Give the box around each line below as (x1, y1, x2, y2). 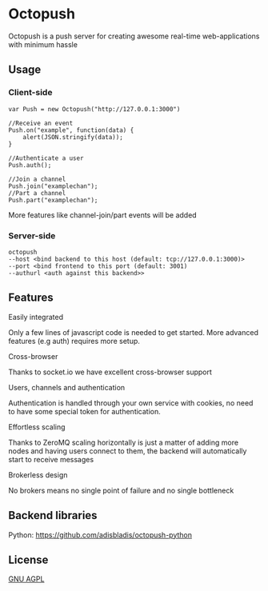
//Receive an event (8, 119, 74, 127)
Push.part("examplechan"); (8, 196, 98, 204)
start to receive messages (8, 454, 94, 464)
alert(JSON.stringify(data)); (22, 133, 124, 141)
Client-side (8, 87, 53, 98)
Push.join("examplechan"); (8, 182, 98, 190)
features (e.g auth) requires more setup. (8, 336, 140, 345)
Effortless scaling (8, 421, 66, 432)
